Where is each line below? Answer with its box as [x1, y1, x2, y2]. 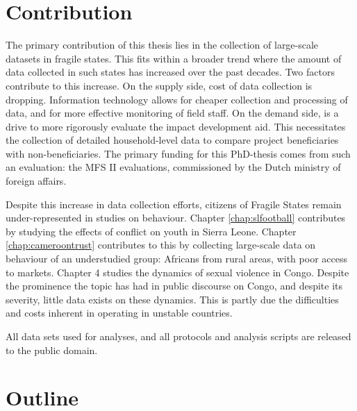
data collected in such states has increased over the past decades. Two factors [6, 65, 335, 79]
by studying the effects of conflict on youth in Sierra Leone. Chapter [6, 224, 297, 238]
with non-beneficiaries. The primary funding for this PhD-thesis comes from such [6, 146, 351, 160]
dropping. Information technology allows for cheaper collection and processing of [6, 92, 348, 106]
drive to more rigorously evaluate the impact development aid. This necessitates [6, 119, 346, 133]
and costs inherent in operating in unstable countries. [6, 305, 233, 320]
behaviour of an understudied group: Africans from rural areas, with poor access [6, 251, 347, 266]
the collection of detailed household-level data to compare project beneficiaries [6, 133, 339, 147]
